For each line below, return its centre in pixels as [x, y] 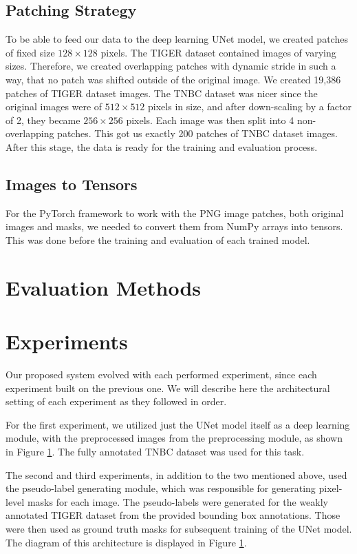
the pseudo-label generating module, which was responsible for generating [161, 488]
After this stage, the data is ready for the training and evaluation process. [162, 146]
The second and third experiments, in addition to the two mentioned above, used [176, 474]
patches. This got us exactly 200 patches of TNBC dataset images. [197, 133]
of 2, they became [43, 120]
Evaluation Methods [104, 287]
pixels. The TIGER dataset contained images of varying [218, 52]
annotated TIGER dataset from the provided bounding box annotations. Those [173, 515]
